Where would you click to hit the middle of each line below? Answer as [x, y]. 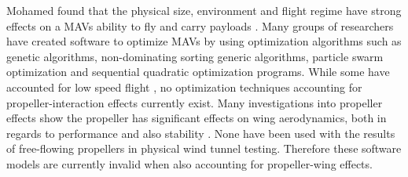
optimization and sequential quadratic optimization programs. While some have [198, 72]
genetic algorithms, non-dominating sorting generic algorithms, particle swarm [195, 56]
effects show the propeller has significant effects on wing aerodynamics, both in [197, 118]
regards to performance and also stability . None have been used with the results [201, 133]
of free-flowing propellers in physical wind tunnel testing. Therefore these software [204, 148]
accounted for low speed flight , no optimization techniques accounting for [184, 87]
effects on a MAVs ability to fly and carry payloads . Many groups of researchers [200, 25]
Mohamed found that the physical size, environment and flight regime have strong [204, 10]
